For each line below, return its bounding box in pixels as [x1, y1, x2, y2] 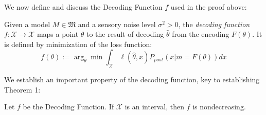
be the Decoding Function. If [23, 101, 114, 112]
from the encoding [172, 29, 229, 39]
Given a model [4, 18, 50, 29]
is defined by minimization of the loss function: [4, 38, 152, 49]
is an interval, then [125, 101, 184, 112]
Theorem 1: [4, 84, 41, 95]
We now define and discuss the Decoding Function [4, 2, 163, 12]
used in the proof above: [170, 2, 247, 12]
